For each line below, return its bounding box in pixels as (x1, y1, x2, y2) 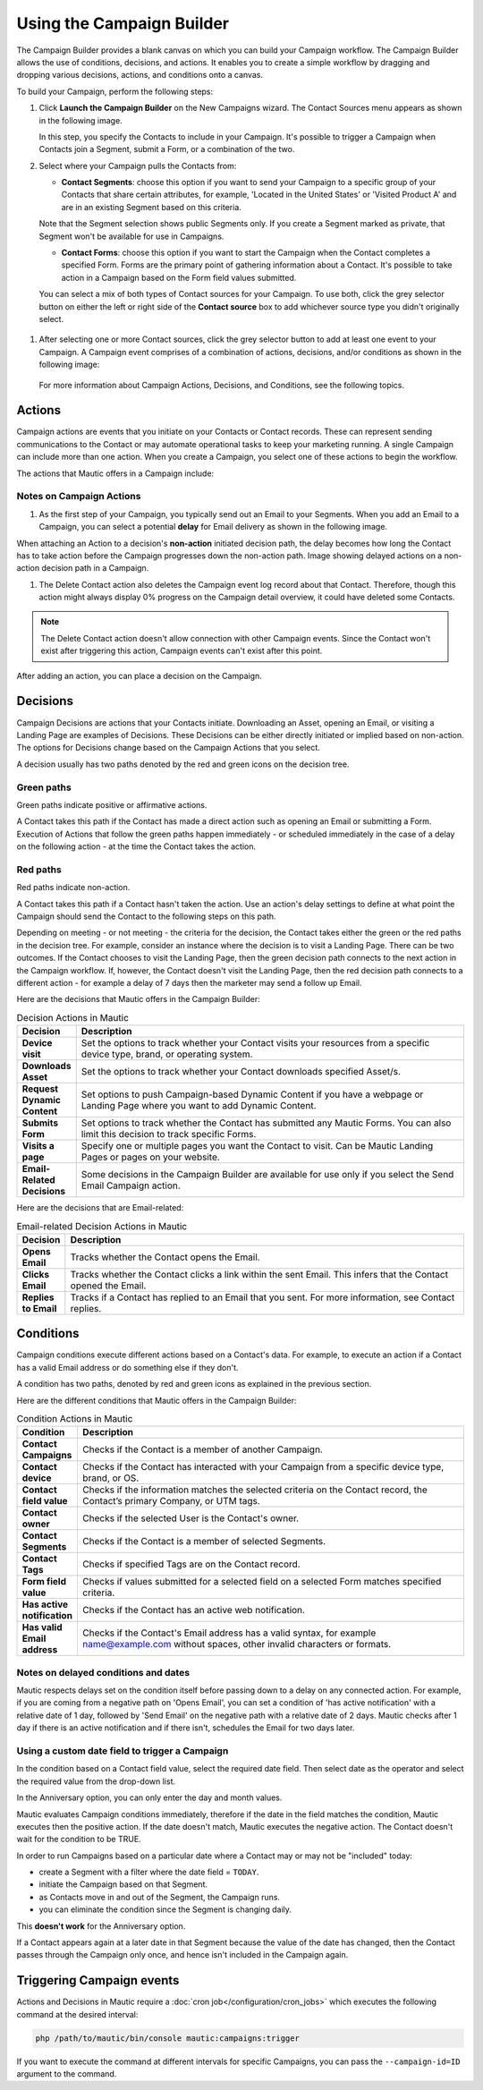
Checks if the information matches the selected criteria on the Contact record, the (81, 1483, 428, 1496)
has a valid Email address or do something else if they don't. (16, 1362, 239, 1372)
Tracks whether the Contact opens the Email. (70, 1251, 260, 1263)
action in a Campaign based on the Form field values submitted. (61, 272, 297, 283)
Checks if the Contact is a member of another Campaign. (81, 1443, 324, 1456)
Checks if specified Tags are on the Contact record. (81, 1558, 301, 1570)
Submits (21, 1117, 58, 1129)
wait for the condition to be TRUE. (16, 1834, 142, 1845)
